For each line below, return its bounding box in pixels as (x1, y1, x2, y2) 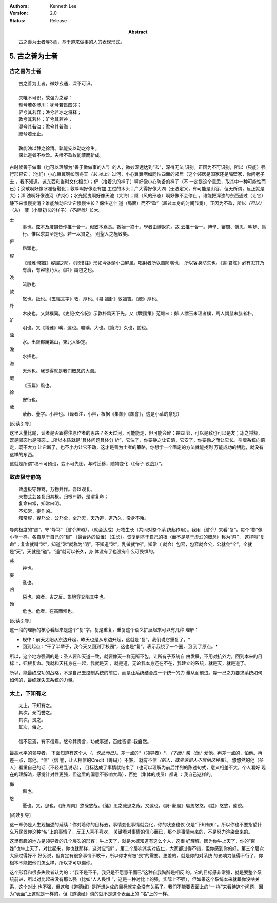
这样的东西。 (9, 451, 37, 458)
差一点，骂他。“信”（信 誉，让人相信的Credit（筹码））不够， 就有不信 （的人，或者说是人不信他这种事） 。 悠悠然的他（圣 (9, 757, 264, 763)
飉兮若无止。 (18, 131, 46, 137)
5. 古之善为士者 (9, 52, 58, 61)
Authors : (9, 3, 29, 9)
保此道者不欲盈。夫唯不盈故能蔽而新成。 (18, 152, 104, 158)
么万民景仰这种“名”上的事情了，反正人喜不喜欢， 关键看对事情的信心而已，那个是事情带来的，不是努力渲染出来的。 (9, 828, 253, 835)
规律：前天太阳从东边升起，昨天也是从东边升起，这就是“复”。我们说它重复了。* (22, 636, 191, 642)
